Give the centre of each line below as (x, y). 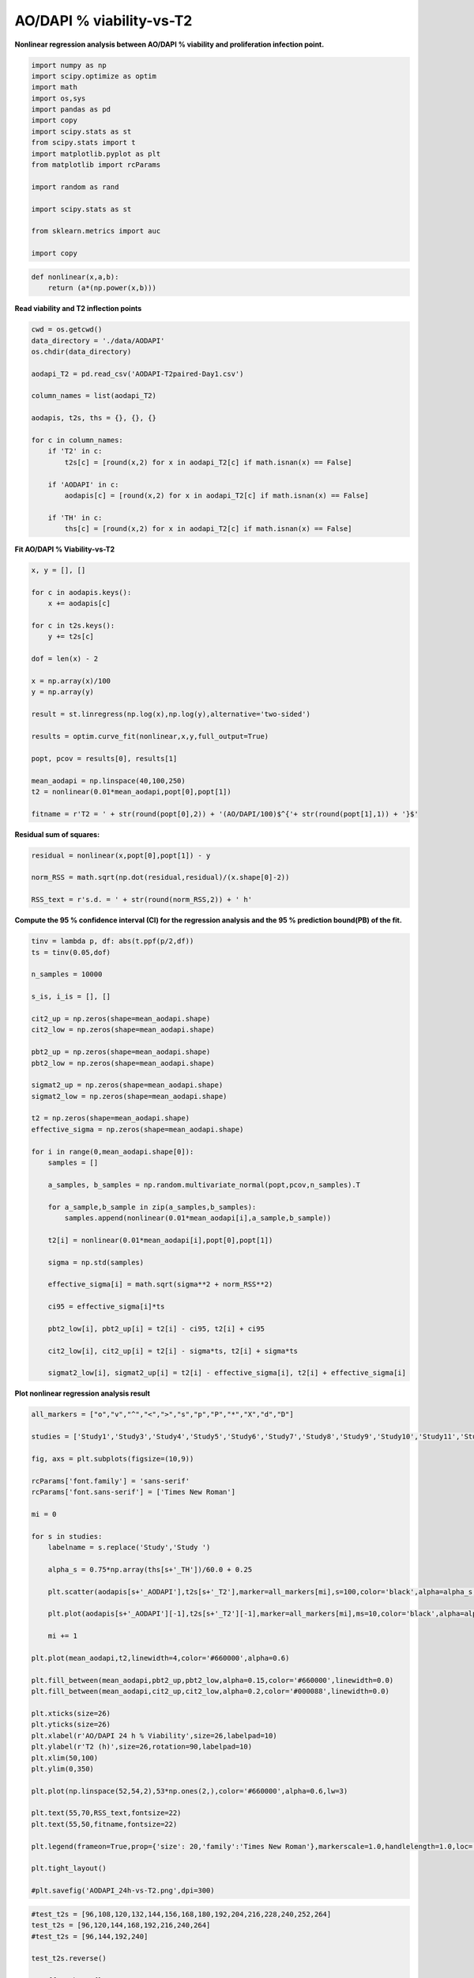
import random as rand (75, 187)
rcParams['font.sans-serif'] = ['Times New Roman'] (134, 1492)
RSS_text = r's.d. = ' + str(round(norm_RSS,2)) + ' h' (142, 900)
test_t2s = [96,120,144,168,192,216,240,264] (121, 1925)
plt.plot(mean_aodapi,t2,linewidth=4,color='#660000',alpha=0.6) (160, 1658)
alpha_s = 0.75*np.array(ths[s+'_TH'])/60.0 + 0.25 (150, 1569)
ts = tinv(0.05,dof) (71, 952)
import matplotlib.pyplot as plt (96, 153)
